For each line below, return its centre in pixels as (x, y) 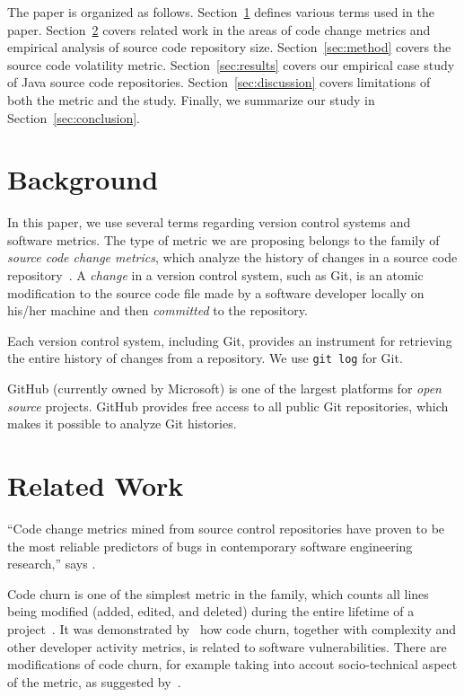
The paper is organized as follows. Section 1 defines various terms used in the (221, 12)
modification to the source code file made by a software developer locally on (216, 292)
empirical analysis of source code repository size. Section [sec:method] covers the (229, 47)
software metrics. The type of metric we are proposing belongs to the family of (223, 239)
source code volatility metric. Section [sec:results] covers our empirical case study (231, 64)
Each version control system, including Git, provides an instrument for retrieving (230, 340)
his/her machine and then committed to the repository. (158, 310)
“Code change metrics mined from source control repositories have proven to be (226, 528)
